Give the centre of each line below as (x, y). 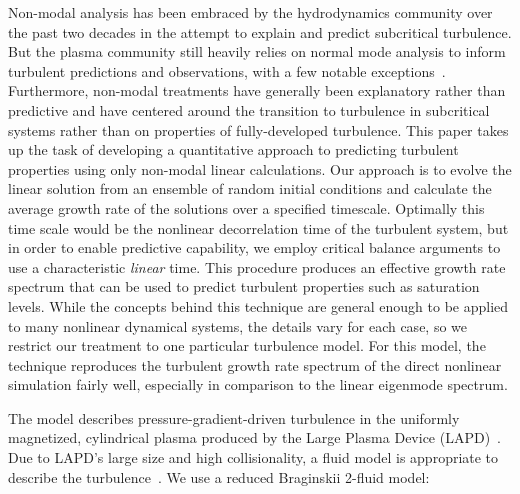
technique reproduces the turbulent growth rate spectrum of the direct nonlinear (255, 364)
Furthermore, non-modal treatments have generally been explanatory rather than (257, 90)
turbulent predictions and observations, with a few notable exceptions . (227, 70)
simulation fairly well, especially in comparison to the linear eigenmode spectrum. (258, 384)
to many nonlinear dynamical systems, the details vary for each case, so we (238, 325)
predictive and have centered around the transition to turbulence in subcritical (249, 109)
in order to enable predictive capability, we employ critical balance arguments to (254, 247)
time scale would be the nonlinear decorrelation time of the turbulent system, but (258, 227)
